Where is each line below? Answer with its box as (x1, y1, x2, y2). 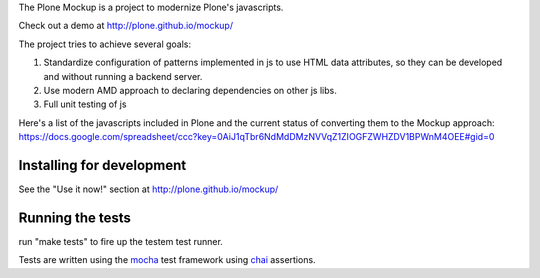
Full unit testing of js (43, 98, 127, 110)
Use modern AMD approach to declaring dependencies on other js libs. (43, 84, 337, 96)
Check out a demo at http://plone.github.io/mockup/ (18, 20, 234, 32)
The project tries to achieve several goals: (18, 38, 192, 50)
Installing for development (18, 156, 187, 174)
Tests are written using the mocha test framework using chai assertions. (18, 254, 316, 266)
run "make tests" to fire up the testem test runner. (18, 235, 224, 247)
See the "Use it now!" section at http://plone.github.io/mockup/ (18, 183, 279, 195)
